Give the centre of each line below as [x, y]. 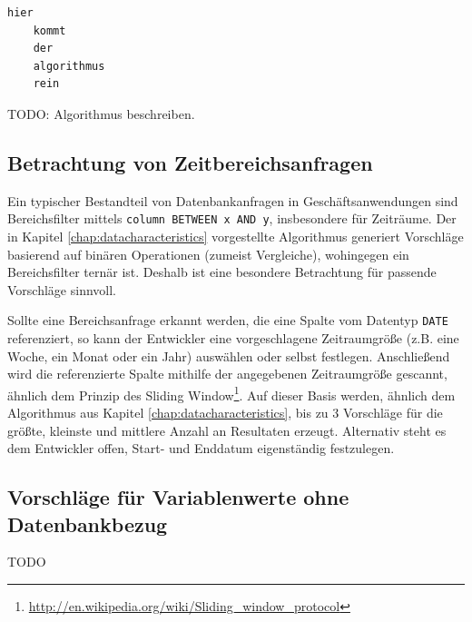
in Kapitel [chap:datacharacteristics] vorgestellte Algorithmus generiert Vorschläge [236, 237]
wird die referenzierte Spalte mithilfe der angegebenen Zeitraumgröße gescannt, [227, 374]
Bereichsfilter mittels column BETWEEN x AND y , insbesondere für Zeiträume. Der [232, 218]
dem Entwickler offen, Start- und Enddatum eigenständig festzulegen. [201, 448]
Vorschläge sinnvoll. [62, 289]
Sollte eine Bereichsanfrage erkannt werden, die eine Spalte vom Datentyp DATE [228, 320]
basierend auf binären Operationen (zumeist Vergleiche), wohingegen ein [208, 254]
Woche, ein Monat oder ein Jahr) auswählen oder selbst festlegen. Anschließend [229, 355]
